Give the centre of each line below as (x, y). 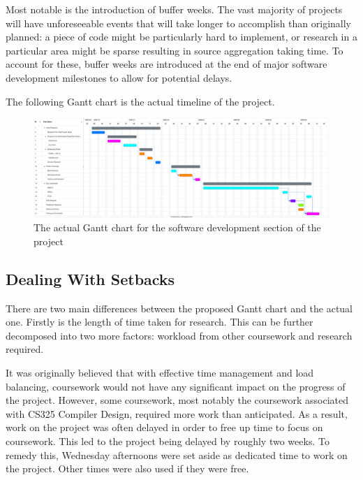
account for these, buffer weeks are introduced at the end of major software (166, 64)
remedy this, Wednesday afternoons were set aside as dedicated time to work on (177, 454)
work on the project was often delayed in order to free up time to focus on (164, 427)
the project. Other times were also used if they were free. (127, 468)
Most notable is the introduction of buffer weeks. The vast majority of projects (174, 9)
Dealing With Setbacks (90, 278)
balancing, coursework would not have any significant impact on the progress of (176, 386)
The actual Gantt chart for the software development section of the (177, 227)
